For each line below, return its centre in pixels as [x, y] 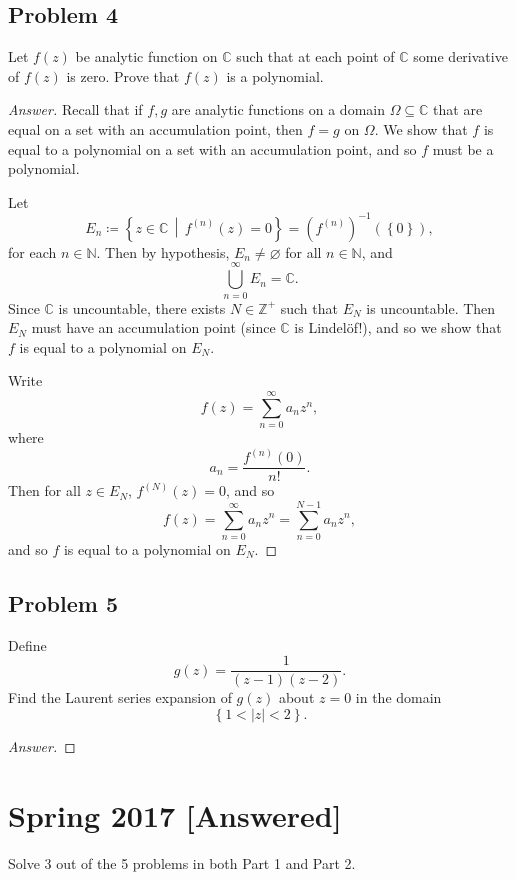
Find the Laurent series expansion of [120, 697]
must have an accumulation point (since [153, 327]
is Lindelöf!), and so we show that [398, 327]
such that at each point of [315, 56]
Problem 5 [63, 602]
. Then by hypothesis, [163, 251]
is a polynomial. [275, 75]
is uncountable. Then [431, 307]
